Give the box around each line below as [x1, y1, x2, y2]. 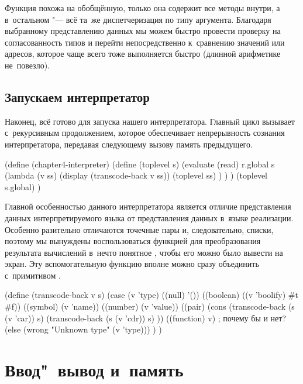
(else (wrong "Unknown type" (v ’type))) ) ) [5, 323, 162, 335]
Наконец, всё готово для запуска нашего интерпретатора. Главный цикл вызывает [5, 115, 295, 127]
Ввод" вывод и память [5, 358, 184, 382]
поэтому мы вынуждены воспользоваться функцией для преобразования [5, 235, 261, 247]
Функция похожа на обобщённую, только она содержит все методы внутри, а [5, 2, 280, 13]
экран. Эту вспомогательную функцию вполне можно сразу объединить [5, 258, 259, 270]
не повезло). [5, 59, 50, 71]
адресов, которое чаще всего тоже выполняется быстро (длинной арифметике [5, 47, 281, 60]
